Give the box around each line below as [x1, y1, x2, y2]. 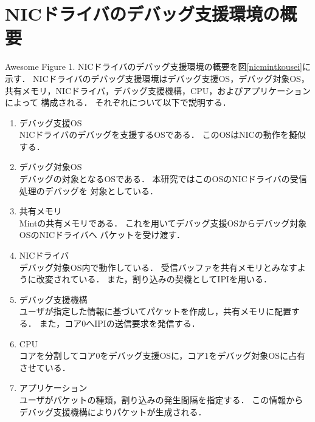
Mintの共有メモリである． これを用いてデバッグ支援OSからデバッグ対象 [19, 216, 307, 229]
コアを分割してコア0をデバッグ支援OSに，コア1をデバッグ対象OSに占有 [19, 349, 306, 362]
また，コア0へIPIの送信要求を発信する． [39, 317, 200, 329]
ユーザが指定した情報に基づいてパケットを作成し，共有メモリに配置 [19, 305, 292, 318]
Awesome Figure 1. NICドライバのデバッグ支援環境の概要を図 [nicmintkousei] [5, 60, 302, 73]
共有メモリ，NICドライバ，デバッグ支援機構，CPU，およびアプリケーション [5, 84, 311, 97]
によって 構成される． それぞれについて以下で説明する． [5, 96, 231, 109]
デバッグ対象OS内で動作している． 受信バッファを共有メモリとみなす [19, 260, 297, 273]
